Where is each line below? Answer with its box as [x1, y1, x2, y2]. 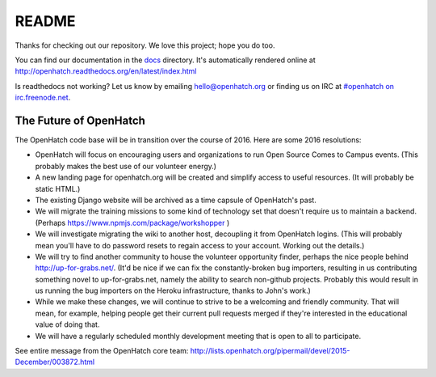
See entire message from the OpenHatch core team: [15, 346, 189, 356]
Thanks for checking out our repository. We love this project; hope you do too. [15, 40, 275, 50]
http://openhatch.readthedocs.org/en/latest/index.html [15, 66, 197, 76]
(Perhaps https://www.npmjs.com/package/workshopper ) [35, 218, 230, 227]
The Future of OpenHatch [15, 113, 145, 127]
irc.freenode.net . [15, 93, 71, 103]
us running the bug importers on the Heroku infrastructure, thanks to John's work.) [35, 286, 311, 295]
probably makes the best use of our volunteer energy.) [35, 161, 217, 171]
